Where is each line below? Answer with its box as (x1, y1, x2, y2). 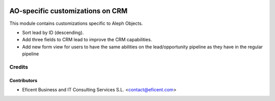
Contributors (9, 77, 38, 83)
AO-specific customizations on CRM (9, 7, 128, 15)
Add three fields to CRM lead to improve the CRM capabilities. (22, 37, 152, 43)
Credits (9, 63, 28, 71)
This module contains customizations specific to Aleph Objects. (9, 20, 143, 26)
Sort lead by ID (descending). (22, 29, 84, 36)
